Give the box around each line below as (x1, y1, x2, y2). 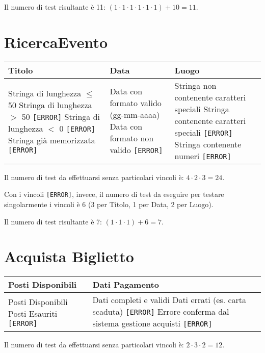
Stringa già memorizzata (8, 134, 95, 146)
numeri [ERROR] (174, 149, 231, 162)
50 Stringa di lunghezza (8, 98, 92, 111)
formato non (110, 132, 154, 144)
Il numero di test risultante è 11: (4, 2, 105, 12)
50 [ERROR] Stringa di (21, 110, 100, 122)
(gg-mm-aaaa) (110, 109, 160, 121)
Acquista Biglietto (4, 246, 134, 267)
